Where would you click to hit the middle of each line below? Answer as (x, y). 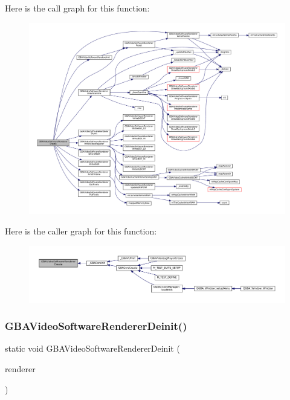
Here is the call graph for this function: (77, 8)
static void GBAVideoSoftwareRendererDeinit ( (92, 348)
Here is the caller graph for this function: (81, 231)
